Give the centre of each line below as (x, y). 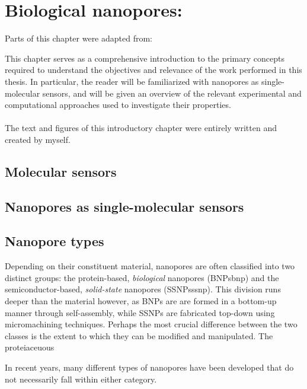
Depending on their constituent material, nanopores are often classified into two (150, 266)
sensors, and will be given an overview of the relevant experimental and (172, 93)
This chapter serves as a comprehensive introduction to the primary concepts (145, 58)
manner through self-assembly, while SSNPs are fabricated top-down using (140, 312)
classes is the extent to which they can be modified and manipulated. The (139, 335)
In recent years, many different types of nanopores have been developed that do (149, 367)
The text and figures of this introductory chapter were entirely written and (141, 128)
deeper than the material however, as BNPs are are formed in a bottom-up (141, 301)
